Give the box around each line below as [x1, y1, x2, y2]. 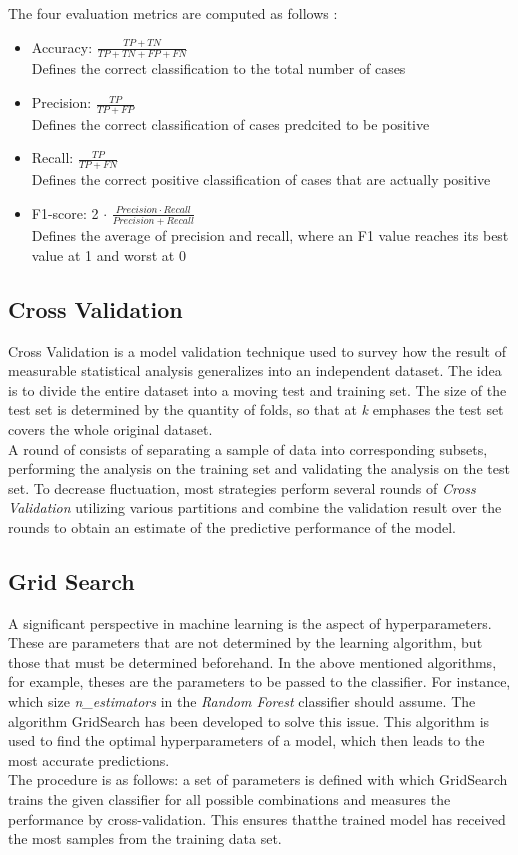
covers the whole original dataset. [8, 418, 213, 439]
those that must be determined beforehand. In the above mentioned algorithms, [8, 651, 497, 672]
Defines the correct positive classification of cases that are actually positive [31, 169, 491, 190]
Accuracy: [31, 36, 93, 57]
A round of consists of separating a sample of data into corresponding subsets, [8, 438, 488, 459]
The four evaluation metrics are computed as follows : [8, 3, 338, 23]
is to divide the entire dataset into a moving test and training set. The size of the [8, 379, 507, 400]
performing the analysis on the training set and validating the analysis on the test [8, 458, 510, 479]
